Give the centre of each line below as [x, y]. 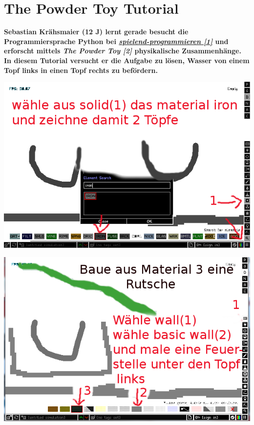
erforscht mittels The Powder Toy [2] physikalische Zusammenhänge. [123, 51]
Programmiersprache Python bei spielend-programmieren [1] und [116, 41]
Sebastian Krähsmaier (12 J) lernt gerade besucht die [96, 32]
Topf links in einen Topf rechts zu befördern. [81, 70]
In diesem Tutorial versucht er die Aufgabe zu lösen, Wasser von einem [127, 60]
